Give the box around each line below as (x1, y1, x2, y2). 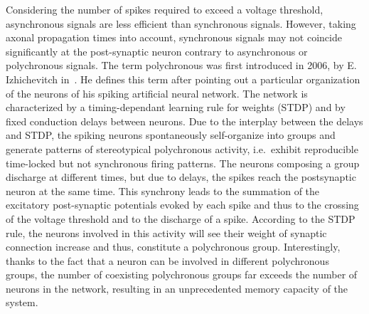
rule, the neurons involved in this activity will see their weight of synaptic (6, 225, 327, 240)
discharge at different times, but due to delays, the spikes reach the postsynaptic (6, 169, 356, 184)
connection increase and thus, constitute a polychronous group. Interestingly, (6, 239, 341, 254)
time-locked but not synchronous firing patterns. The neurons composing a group (6, 155, 360, 170)
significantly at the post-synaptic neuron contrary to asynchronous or (6, 43, 308, 58)
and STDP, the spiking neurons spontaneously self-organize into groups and (6, 127, 336, 142)
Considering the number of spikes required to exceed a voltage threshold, (6, 2, 323, 16)
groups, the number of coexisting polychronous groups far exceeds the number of (6, 267, 358, 282)
